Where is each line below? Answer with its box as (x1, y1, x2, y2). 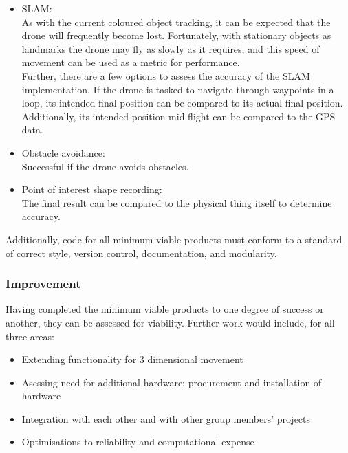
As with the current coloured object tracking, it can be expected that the (21, 14, 331, 29)
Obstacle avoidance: (21, 145, 105, 159)
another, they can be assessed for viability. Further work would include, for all (6, 315, 335, 329)
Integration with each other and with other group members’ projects (21, 411, 311, 426)
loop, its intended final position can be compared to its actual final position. (21, 96, 343, 110)
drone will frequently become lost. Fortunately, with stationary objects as (21, 28, 331, 43)
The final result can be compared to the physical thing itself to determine (21, 195, 332, 210)
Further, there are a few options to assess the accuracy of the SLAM (21, 68, 310, 82)
